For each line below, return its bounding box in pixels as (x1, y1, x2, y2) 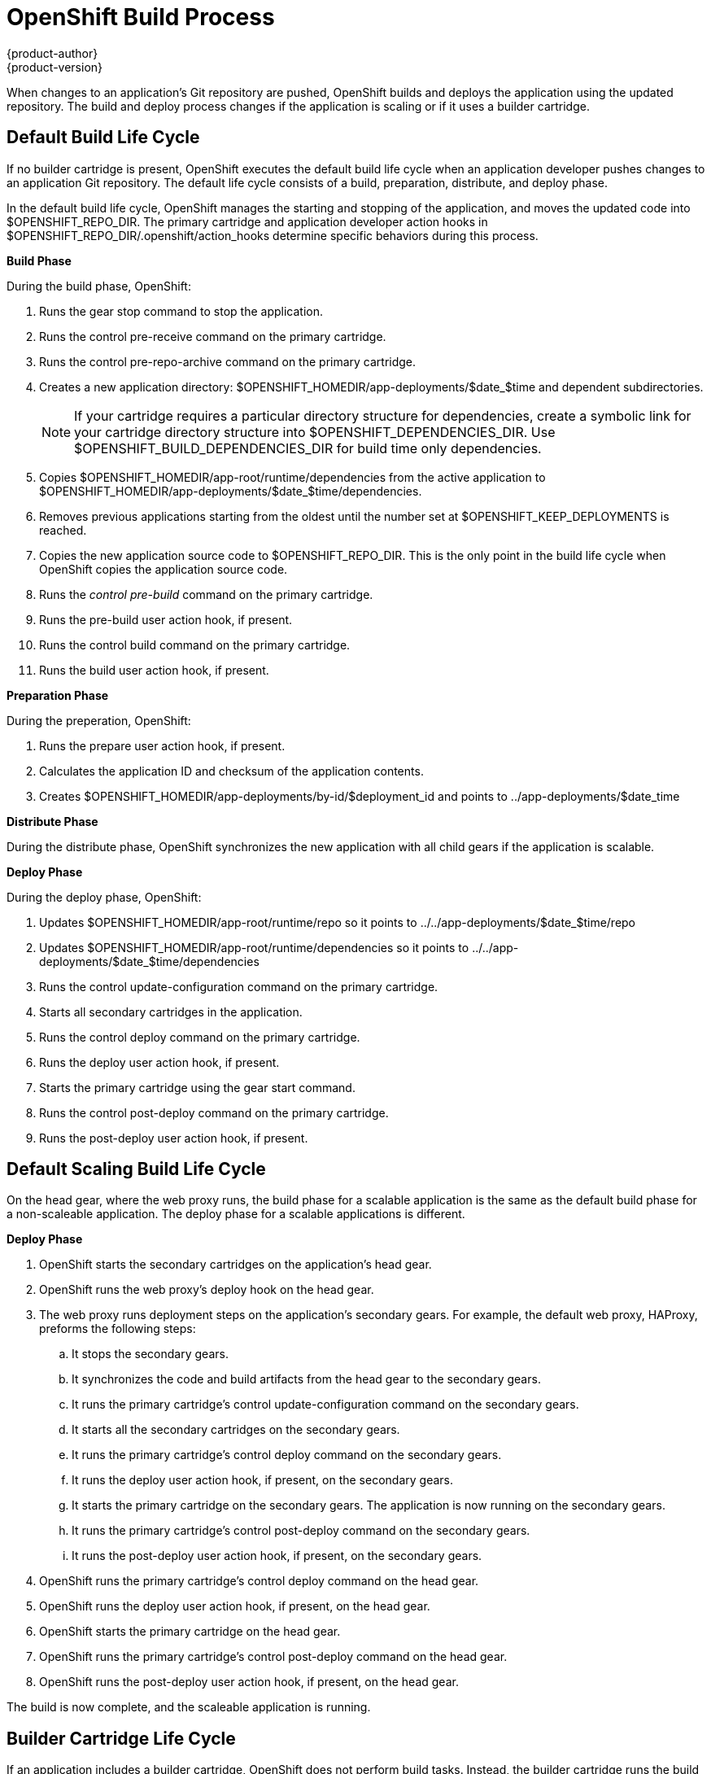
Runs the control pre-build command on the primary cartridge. (39, 587, 373, 601)
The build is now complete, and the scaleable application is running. (7, 1700, 371, 1715)
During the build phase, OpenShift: (7, 278, 191, 293)
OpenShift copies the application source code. (39, 561, 288, 576)
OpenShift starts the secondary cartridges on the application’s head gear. (39, 1257, 432, 1272)
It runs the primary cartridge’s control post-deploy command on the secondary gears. (72, 1523, 530, 1538)
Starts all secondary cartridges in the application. (39, 1004, 303, 1019)
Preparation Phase (7, 688, 109, 702)
